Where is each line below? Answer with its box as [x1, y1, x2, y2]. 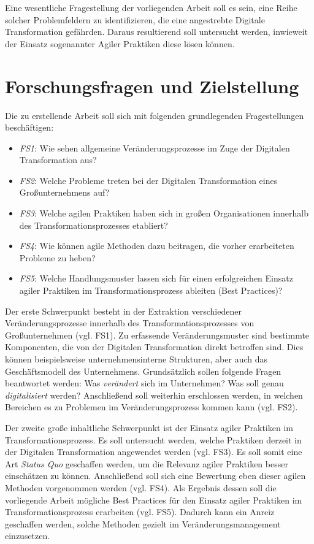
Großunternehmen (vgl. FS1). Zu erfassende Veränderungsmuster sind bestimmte [5, 328, 310, 341]
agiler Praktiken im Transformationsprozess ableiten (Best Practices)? [19, 284, 283, 297]
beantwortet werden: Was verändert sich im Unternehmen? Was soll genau [5, 377, 284, 389]
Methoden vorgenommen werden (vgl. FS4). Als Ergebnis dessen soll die [5, 481, 277, 494]
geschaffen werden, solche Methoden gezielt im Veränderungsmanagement [5, 517, 281, 530]
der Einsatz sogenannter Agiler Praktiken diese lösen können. [5, 37, 235, 50]
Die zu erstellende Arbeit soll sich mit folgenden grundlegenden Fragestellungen [5, 109, 304, 121]
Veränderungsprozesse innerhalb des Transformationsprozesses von [5, 316, 255, 329]
